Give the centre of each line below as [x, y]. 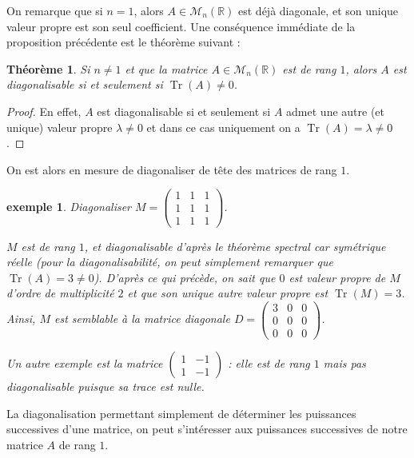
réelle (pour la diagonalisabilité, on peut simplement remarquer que [170, 262]
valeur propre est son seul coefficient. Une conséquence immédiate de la [181, 26]
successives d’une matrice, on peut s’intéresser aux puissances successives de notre [207, 429]
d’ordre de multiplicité [60, 293]
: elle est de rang [269, 363]
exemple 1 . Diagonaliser [69, 206]
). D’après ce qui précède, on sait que [185, 277]
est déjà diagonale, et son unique [318, 10]
